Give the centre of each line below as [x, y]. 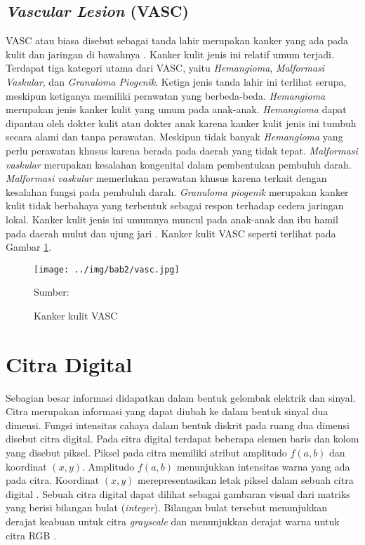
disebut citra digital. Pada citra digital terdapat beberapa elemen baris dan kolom [182, 439]
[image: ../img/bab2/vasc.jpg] [107, 269]
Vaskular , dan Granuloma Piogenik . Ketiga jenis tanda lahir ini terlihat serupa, [176, 81]
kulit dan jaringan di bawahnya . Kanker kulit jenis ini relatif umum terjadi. [170, 54]
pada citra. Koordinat [53, 480]
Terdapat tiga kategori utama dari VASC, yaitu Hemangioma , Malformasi [165, 68]
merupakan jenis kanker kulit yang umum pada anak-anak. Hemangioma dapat [176, 109]
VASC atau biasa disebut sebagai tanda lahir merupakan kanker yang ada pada [177, 40]
